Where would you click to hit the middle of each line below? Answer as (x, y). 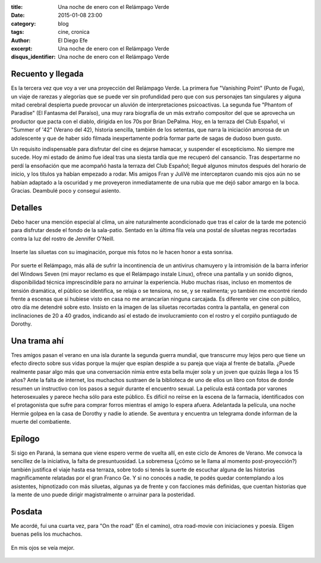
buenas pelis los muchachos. (47, 534)
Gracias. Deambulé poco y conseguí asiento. (66, 190)
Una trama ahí (37, 341)
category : (23, 23)
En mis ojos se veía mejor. (43, 548)
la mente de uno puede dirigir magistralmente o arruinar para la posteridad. (103, 495)
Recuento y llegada (47, 74)
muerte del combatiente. (41, 422)
